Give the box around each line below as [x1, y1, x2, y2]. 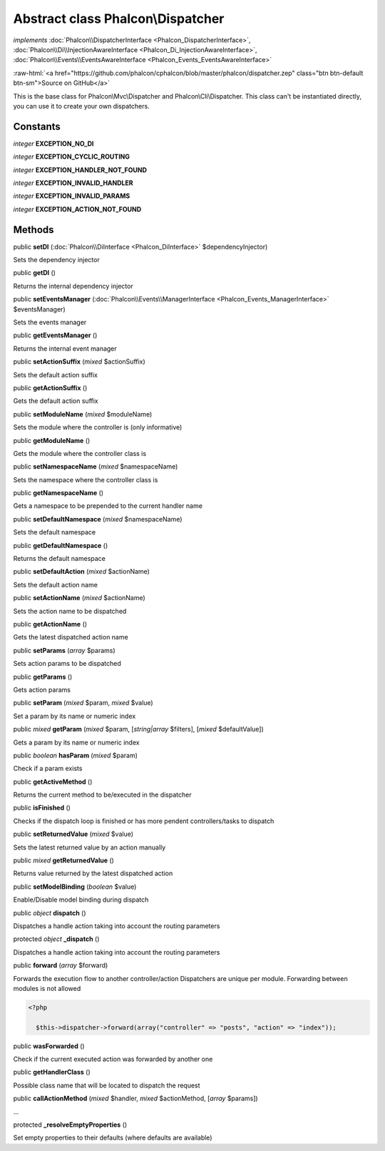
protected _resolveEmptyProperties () [13, 1120, 128, 1129]
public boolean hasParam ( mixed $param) [13, 751, 138, 759]
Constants [13, 120, 61, 132]
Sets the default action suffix [13, 370, 98, 379]
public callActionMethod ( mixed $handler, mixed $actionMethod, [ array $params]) [13, 1094, 258, 1103]
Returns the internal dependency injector [13, 281, 133, 290]
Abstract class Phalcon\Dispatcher [13, 11, 225, 26]
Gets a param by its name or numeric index [13, 738, 140, 747]
